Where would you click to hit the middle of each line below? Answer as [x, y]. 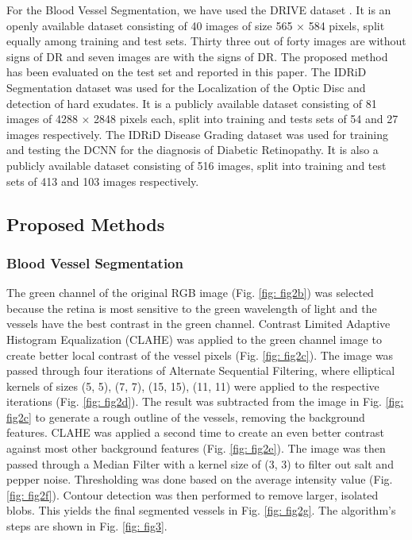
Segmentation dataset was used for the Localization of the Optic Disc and [186, 87]
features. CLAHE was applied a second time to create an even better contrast [196, 432]
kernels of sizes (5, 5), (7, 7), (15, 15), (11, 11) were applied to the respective [193, 386]
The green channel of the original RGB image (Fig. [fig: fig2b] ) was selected [190, 293]
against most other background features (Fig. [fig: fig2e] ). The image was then [196, 448]
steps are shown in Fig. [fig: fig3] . [87, 526]
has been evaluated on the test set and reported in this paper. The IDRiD [187, 72]
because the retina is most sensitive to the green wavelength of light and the [192, 308]
